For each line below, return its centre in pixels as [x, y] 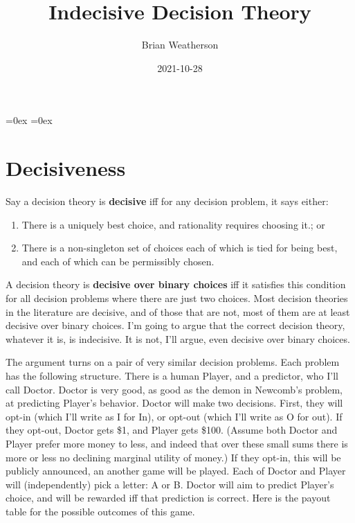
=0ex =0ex [29, 120]
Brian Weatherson [180, 45]
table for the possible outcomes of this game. [100, 511]
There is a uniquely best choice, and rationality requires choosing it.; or [173, 224]
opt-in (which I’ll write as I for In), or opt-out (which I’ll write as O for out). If [174, 416]
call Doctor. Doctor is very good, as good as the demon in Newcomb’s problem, [174, 389]
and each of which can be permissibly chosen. [118, 261]
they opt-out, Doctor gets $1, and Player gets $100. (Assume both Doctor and [172, 430]
